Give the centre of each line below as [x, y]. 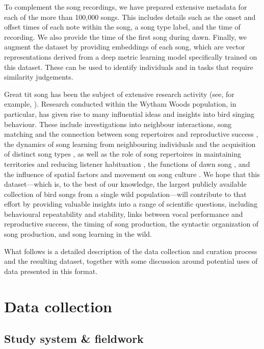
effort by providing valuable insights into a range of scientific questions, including [131, 204]
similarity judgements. [39, 77]
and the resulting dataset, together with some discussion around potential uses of [131, 261]
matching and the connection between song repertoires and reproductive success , [131, 134]
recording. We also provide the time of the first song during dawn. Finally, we [125, 36]
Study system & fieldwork [74, 339]
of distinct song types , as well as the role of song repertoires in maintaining [123, 154]
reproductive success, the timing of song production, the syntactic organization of [131, 224]
